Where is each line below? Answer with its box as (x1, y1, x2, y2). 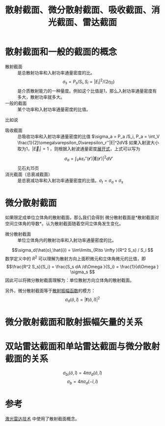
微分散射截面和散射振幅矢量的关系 (5, 316, 143, 328)
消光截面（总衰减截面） (5, 171, 53, 177)
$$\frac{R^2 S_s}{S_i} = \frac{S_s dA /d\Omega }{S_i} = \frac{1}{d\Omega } (6, 264, 159, 270)
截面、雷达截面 (56, 17, 117, 28)
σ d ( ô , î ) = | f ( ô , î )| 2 (65, 296, 100, 303)
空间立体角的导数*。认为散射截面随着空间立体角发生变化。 (5, 221, 124, 227)
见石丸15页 (17, 165, 39, 171)
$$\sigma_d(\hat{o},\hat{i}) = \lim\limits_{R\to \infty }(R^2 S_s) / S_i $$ (11, 247, 154, 253)
